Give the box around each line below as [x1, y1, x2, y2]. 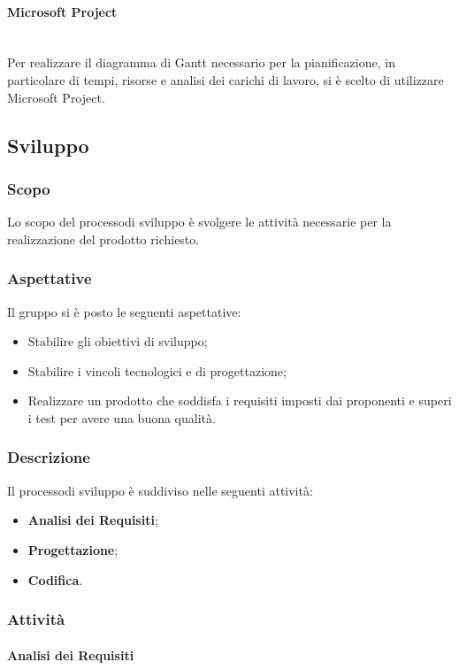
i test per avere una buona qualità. [27, 408, 216, 427]
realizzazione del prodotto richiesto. [7, 229, 200, 248]
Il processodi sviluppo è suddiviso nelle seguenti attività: [7, 481, 313, 499]
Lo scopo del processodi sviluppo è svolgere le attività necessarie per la [7, 212, 392, 231]
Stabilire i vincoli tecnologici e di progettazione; [27, 361, 287, 380]
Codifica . [27, 570, 83, 589]
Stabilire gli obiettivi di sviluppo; [27, 332, 208, 350]
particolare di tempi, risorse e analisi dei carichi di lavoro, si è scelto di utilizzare [7, 70, 444, 89]
